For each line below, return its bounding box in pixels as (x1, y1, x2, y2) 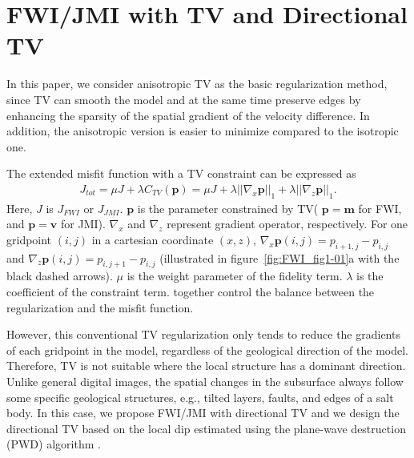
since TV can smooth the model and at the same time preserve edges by (6, 90, 361, 107)
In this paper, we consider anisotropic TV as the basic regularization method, (6, 75, 388, 92)
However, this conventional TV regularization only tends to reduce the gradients (6, 326, 400, 343)
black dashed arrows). (6, 267, 113, 284)
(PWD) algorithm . (6, 436, 101, 452)
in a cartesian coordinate (91, 231, 214, 247)
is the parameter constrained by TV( (137, 199, 319, 216)
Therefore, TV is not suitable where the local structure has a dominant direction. (6, 357, 406, 374)
